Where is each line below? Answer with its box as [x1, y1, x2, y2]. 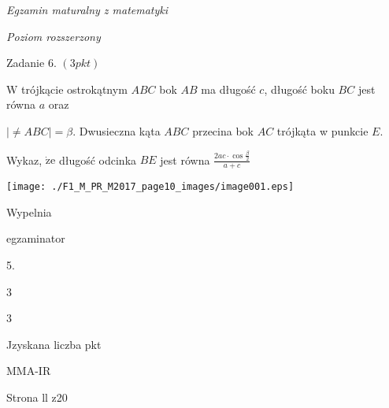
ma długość [201, 80, 256, 97]
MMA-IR [6, 362, 51, 379]
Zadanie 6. [6, 54, 57, 71]
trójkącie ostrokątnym [21, 80, 128, 97]
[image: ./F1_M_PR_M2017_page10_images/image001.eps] [6, 181, 295, 193]
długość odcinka [58, 151, 137, 168]
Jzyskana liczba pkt [6, 336, 102, 352]
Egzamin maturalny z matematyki [6, 2, 169, 17]
